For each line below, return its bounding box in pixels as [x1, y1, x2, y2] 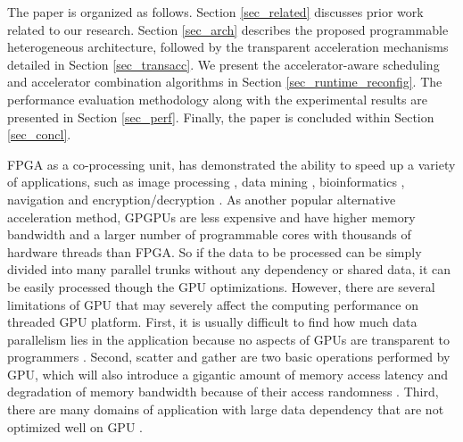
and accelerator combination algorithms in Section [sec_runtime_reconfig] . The [7, 72, 442, 91]
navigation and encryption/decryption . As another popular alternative [7, 189, 396, 208]
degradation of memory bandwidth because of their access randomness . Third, [7, 382, 439, 401]
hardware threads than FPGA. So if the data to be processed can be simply [7, 242, 422, 261]
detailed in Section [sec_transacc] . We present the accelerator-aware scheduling [7, 54, 440, 73]
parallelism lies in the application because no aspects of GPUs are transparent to [7, 329, 451, 348]
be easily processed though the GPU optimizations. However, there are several [7, 277, 435, 296]
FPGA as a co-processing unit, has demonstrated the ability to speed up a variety [7, 154, 456, 173]
